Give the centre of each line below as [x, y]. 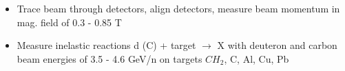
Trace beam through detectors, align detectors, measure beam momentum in [178, 8]
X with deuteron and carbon [277, 45]
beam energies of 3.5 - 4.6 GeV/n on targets [109, 58]
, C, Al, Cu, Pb [257, 58]
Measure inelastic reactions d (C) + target [106, 45]
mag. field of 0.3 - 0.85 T [69, 22]
